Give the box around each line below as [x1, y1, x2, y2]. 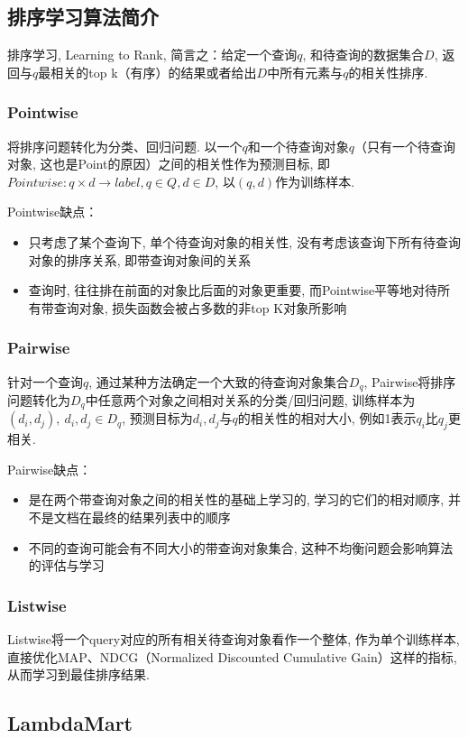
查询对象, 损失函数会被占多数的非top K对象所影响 [53, 298, 347, 317]
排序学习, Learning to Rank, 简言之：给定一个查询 [7, 45, 298, 64]
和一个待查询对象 [247, 136, 349, 155]
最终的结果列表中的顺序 [91, 508, 231, 527]
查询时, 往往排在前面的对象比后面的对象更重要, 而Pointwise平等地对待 [28, 281, 438, 300]
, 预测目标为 [122, 409, 193, 428]
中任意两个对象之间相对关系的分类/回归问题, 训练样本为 [85, 391, 416, 410]
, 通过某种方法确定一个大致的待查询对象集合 [88, 372, 349, 391]
